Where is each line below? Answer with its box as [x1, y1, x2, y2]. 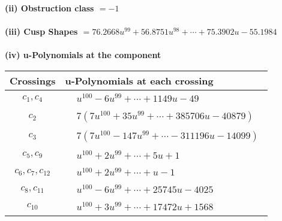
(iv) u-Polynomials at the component [5, 49, 161, 61]
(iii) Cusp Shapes [5, 25, 78, 38]
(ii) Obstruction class [5, 2, 94, 14]
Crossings [10, 73, 56, 87]
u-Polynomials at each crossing [65, 73, 214, 87]
